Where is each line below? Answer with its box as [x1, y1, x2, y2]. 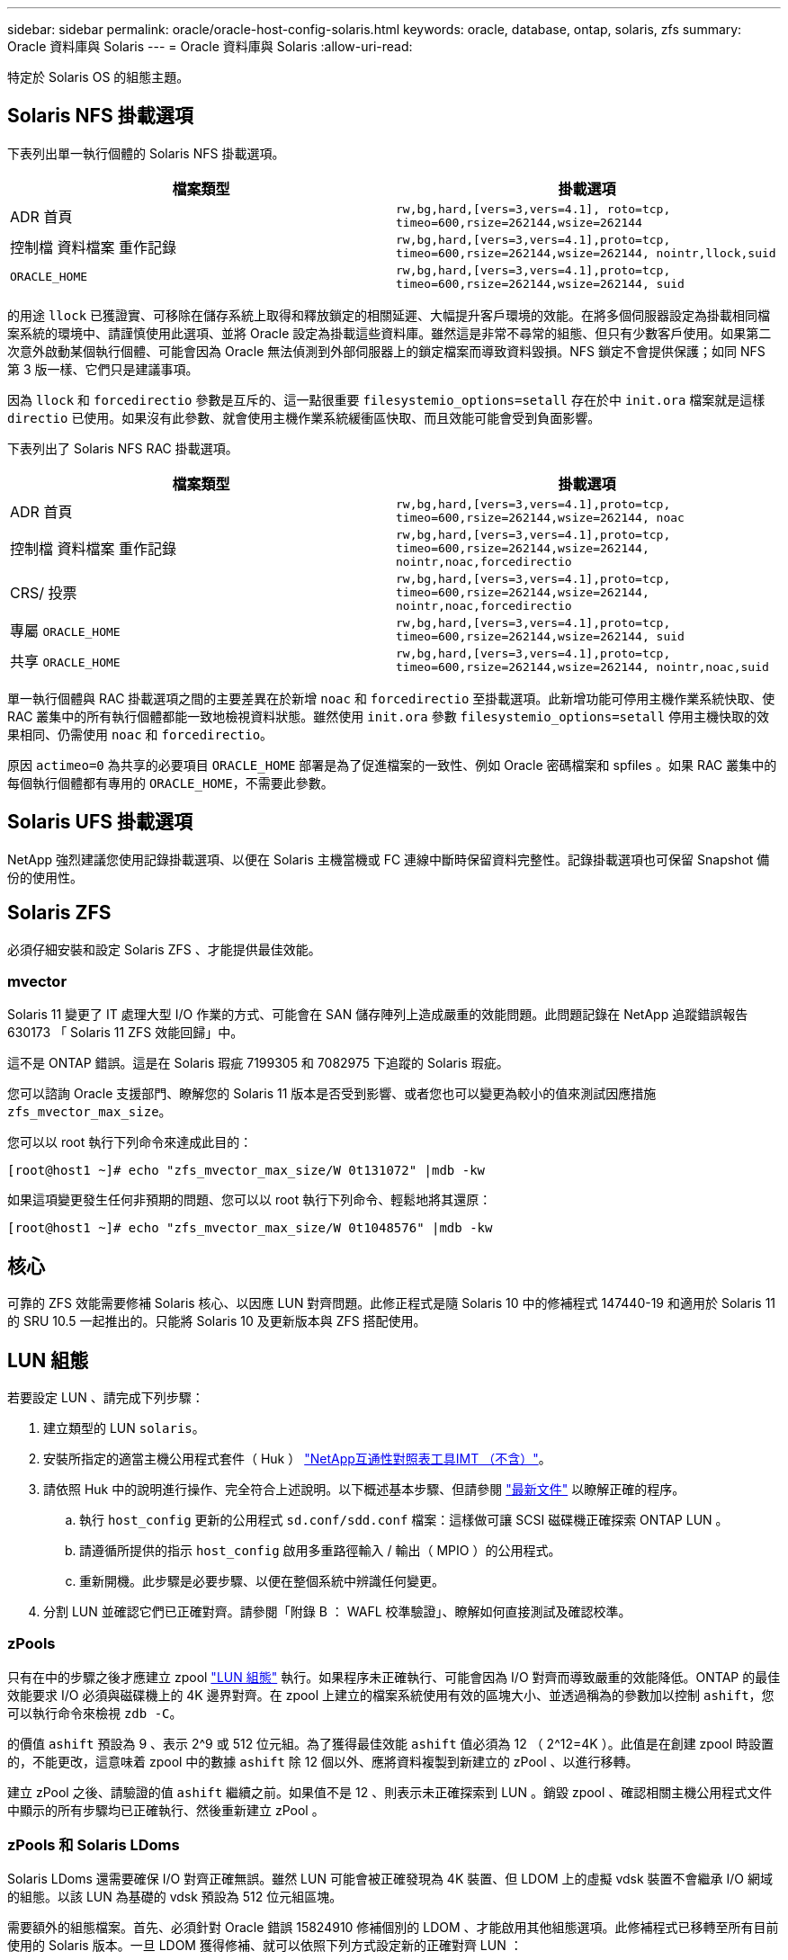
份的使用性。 [7, 869, 83, 885]
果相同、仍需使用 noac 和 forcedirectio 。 [7, 726, 273, 742]
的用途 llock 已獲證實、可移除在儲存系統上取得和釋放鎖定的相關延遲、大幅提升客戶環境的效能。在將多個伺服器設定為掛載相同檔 [7, 307, 771, 323]
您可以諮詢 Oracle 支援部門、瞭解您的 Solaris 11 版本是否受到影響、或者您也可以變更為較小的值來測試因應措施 [7, 1086, 657, 1102]
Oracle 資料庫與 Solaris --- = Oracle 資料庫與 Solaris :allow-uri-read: [7, 39, 413, 54]
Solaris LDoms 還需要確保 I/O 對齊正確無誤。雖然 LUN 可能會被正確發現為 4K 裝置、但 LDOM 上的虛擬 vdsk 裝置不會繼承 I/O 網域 [7, 1871, 773, 1887]
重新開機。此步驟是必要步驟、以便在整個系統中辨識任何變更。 [79, 1572, 444, 1589]
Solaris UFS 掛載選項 [7, 810, 193, 834]
